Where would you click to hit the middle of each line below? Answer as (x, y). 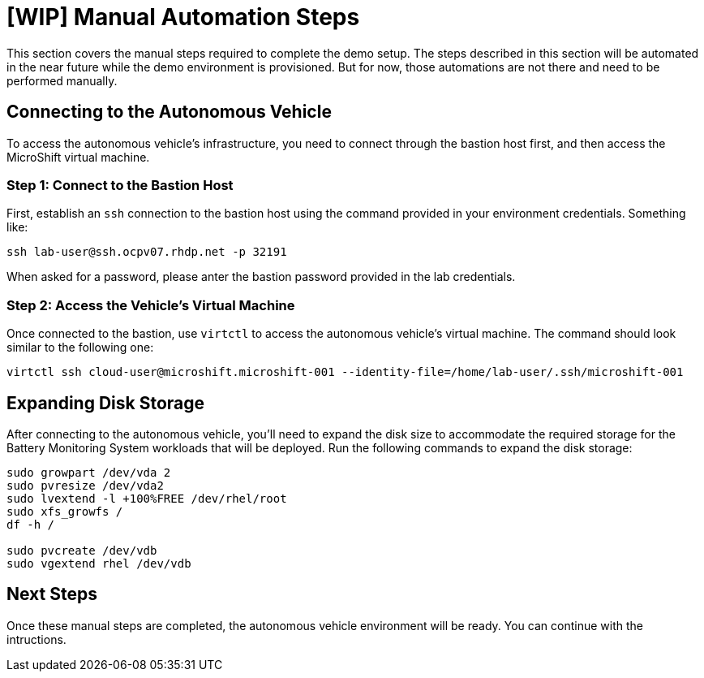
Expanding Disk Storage (106, 403)
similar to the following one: (80, 348)
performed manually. (62, 80)
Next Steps (52, 594)
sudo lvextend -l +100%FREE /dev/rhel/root (147, 498)
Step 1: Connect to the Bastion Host (120, 185)
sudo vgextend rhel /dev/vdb (99, 563)
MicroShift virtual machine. (78, 157)
